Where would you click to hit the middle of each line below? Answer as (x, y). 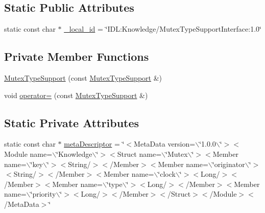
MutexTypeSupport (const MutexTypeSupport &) (83, 78)
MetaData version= (165, 144)
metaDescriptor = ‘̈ (94, 144)
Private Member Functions (77, 56)
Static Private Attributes (72, 122)
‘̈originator (228, 164)
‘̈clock (167, 174)
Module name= (28, 153)
